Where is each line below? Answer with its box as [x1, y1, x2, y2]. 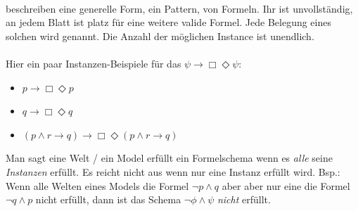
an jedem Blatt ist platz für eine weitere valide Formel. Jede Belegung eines [6, 15, 331, 30]
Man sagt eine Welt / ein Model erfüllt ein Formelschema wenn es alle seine [6, 151, 333, 165]
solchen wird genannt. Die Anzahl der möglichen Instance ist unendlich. [6, 28, 314, 43]
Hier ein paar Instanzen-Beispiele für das [6, 56, 181, 70]
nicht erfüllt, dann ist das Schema [35, 192, 181, 207]
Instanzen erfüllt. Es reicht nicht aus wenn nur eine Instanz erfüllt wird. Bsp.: [6, 164, 340, 179]
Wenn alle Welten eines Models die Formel [6, 178, 189, 193]
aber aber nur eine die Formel [222, 178, 350, 193]
